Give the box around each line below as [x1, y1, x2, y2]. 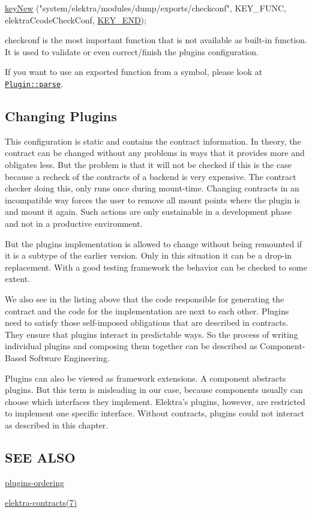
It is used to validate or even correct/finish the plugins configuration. [5, 45, 259, 58]
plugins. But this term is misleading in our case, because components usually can [5, 383, 303, 396]
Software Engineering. [29, 351, 110, 364]
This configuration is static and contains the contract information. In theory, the [5, 134, 301, 147]
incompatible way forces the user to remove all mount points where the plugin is [5, 193, 300, 206]
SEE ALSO [5, 448, 76, 466]
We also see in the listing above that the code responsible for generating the [5, 292, 284, 305]
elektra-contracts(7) [5, 496, 77, 509]
